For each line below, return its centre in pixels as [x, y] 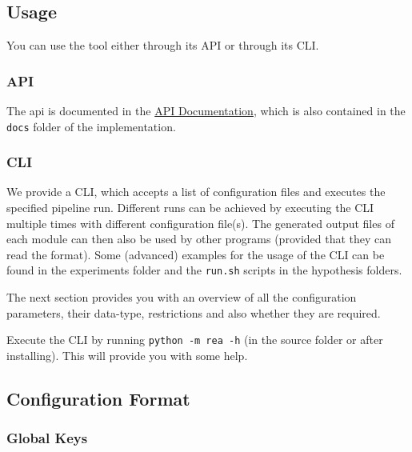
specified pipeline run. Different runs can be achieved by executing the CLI [190, 208]
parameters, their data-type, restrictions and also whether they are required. [194, 312]
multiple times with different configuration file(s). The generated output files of [200, 223]
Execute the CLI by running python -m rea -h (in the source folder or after [195, 340]
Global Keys [47, 438]
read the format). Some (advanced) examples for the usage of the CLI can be [196, 254]
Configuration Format [98, 398]
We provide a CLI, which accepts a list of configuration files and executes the [196, 192]
